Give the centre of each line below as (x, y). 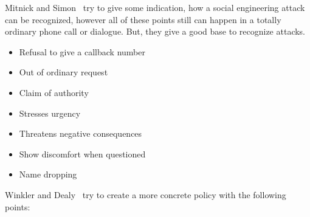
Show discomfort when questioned (82, 153)
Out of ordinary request (64, 72)
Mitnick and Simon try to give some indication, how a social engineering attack (155, 7)
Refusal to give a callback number (82, 51)
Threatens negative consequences (81, 133)
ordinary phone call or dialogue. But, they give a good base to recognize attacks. (155, 31)
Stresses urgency (50, 113)
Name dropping (48, 174)
